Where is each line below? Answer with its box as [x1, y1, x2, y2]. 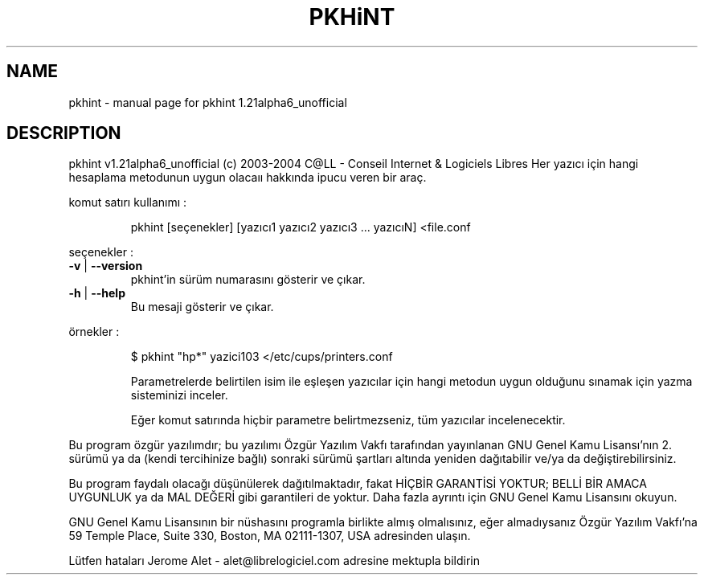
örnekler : [68, 325, 120, 339]
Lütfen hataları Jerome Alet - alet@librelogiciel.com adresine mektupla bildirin [68, 554, 480, 568]
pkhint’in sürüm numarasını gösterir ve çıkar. [130, 272, 366, 287]
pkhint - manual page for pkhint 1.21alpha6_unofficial [68, 95, 347, 109]
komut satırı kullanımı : [68, 195, 187, 210]
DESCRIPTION [6, 123, 121, 144]
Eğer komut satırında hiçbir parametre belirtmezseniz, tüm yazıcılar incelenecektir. [130, 413, 566, 428]
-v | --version [68, 259, 143, 273]
